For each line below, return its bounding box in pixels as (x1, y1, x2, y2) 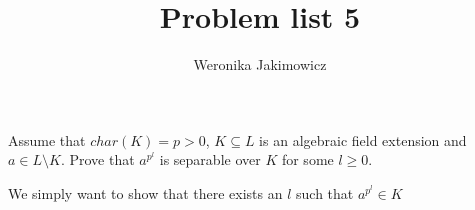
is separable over (159, 149, 261, 170)
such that (296, 182, 354, 203)
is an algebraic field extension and (259, 129, 467, 150)
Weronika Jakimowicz (193, 54, 327, 75)
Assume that (8, 129, 86, 150)
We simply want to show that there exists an (8, 182, 283, 203)
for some (281, 149, 334, 170)
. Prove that (60, 149, 135, 170)
